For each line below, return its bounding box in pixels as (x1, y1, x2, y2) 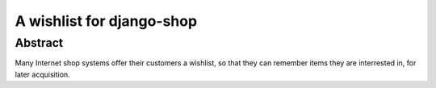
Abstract (15, 36, 64, 50)
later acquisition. (15, 69, 70, 79)
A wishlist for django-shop (15, 12, 198, 30)
